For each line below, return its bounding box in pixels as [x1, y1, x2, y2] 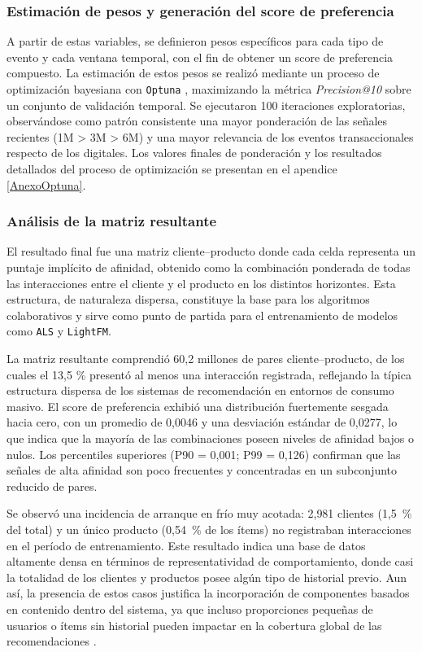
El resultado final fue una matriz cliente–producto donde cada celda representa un [7, 243, 416, 260]
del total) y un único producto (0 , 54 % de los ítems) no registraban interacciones [7, 521, 411, 537]
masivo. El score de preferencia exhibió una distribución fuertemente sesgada [7, 397, 389, 414]
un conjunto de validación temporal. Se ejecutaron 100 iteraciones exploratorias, [7, 96, 406, 113]
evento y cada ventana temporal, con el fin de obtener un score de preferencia [7, 48, 394, 65]
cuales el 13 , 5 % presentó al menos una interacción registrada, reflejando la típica [7, 365, 411, 383]
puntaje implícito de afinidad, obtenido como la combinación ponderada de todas [7, 259, 411, 276]
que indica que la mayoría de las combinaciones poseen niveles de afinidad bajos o [7, 430, 414, 447]
